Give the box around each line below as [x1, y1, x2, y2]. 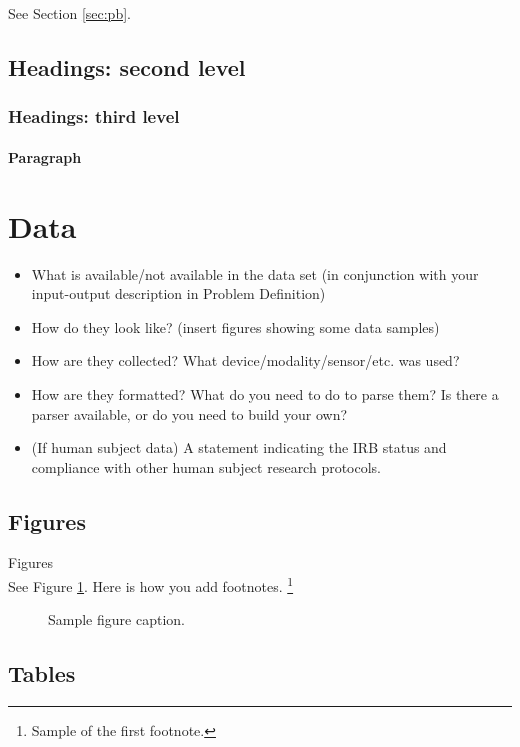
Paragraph [8, 146, 82, 167]
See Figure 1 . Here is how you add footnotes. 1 [8, 573, 294, 596]
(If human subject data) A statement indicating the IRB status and [31, 437, 447, 458]
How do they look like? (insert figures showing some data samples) [31, 316, 440, 337]
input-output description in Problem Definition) [31, 283, 326, 304]
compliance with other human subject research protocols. [31, 456, 382, 477]
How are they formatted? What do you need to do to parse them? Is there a [31, 383, 499, 404]
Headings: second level [8, 51, 246, 82]
